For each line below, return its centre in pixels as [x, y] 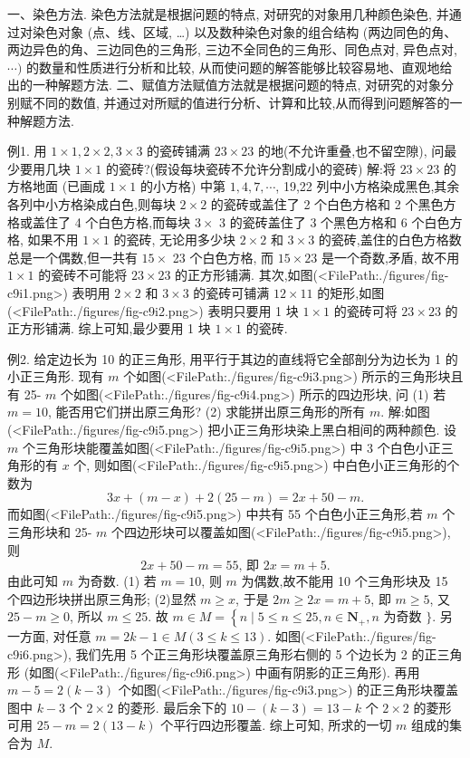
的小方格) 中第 [183, 186]
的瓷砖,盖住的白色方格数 [390, 240]
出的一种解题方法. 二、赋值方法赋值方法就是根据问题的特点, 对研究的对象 [225, 85]
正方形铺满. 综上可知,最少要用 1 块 [109, 328]
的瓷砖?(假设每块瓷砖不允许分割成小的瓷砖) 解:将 [250, 168]
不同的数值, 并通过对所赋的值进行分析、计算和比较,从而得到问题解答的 [241, 102]
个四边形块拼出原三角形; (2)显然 [102, 598]
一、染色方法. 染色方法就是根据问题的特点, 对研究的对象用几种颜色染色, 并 [228, 14]
